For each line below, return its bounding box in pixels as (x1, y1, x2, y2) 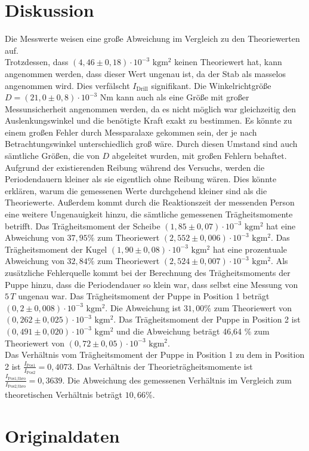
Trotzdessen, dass (5, 56, 69, 68)
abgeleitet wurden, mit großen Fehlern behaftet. (112, 149, 287, 162)
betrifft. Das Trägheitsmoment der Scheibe (5, 219, 160, 232)
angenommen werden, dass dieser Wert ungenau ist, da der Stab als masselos (5, 67, 286, 79)
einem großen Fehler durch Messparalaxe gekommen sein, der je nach (5, 125, 257, 138)
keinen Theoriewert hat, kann (174, 56, 282, 68)
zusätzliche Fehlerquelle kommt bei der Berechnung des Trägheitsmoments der (5, 266, 291, 278)
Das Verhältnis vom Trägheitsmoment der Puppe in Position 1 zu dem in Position (5, 348, 305, 361)
